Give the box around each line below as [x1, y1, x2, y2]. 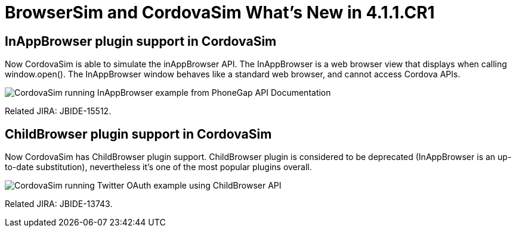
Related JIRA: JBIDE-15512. [5, 106, 112, 117]
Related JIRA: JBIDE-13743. [5, 199, 113, 209]
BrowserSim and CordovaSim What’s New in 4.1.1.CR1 [5, 2, 435, 23]
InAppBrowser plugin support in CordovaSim [5, 33, 277, 49]
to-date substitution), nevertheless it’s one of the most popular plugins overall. [5, 162, 312, 173]
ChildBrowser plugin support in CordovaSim [5, 126, 272, 142]
